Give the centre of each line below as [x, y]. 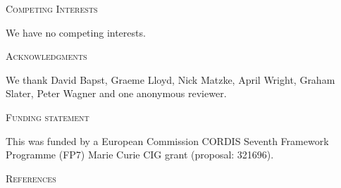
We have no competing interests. [76, 32]
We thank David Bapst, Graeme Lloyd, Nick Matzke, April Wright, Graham [170, 79]
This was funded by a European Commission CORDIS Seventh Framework [167, 140]
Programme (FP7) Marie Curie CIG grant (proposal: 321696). [140, 155]
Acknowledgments [46, 56]
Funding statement [48, 117]
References [31, 178]
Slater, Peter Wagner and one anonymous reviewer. [116, 93]
